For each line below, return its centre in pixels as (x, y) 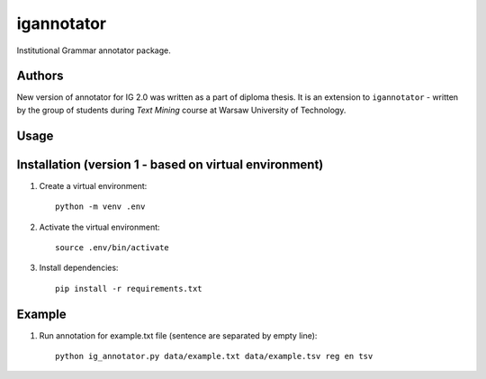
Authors (40, 76)
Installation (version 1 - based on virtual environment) (170, 164)
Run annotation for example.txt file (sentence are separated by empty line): (178, 335)
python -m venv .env (100, 207)
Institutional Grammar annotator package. (94, 50)
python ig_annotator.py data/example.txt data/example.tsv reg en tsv (214, 356)
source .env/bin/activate (112, 247)
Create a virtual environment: (93, 185)
